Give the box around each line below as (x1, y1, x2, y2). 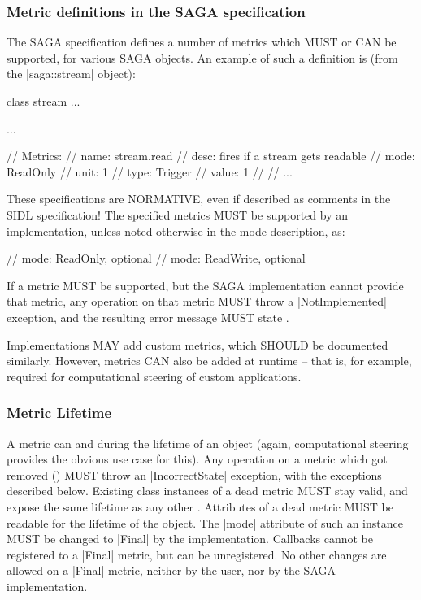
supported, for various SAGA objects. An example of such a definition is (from (7, 49, 398, 66)
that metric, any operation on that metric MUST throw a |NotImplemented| (7, 293, 387, 310)
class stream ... (7, 93, 80, 109)
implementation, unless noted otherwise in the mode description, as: (7, 222, 345, 239)
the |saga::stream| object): (7, 65, 136, 82)
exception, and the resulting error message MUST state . (7, 308, 289, 325)
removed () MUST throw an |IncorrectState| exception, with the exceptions (7, 466, 382, 483)
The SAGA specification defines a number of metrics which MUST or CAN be (7, 33, 397, 50)
